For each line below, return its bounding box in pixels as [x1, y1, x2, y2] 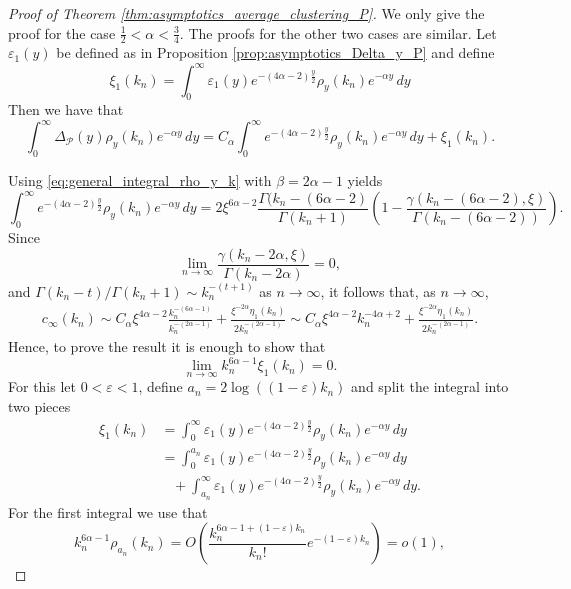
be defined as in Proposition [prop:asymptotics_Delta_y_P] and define [56, 42, 495, 63]
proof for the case [8, 22, 116, 43]
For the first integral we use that [8, 501, 208, 522]
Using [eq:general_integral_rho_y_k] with [8, 170, 272, 191]
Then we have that [8, 99, 124, 120]
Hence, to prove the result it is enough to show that [8, 336, 326, 357]
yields [347, 170, 383, 191]
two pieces [8, 395, 71, 416]
